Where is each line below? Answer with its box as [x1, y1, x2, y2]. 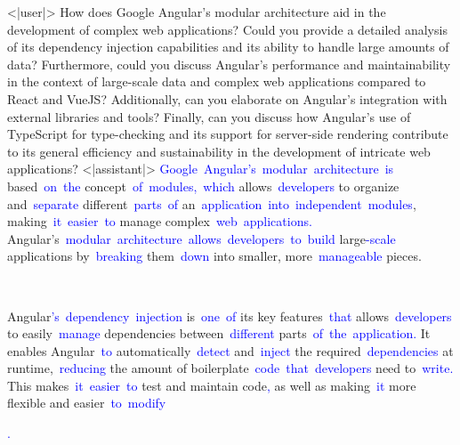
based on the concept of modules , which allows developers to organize [7, 176, 399, 195]
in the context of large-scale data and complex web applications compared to [7, 72, 426, 91]
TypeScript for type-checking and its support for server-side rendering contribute [7, 125, 448, 143]
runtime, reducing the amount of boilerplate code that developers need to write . [7, 359, 454, 377]
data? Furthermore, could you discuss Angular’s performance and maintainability [7, 54, 451, 73]
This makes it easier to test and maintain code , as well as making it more [7, 376, 416, 394]
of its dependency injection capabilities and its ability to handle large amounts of [7, 37, 449, 56]
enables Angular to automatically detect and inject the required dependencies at [7, 341, 454, 360]
